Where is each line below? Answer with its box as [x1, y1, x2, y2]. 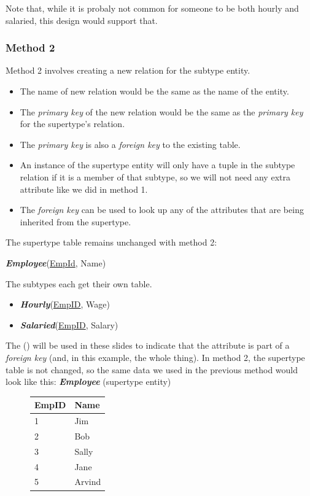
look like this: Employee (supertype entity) [6, 375, 171, 388]
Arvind [74, 475, 101, 488]
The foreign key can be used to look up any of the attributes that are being [20, 203, 304, 216]
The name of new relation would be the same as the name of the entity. [20, 85, 289, 97]
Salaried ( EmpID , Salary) [20, 318, 118, 331]
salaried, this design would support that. [6, 14, 158, 26]
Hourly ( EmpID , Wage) [20, 298, 110, 311]
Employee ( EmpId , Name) [6, 256, 106, 269]
